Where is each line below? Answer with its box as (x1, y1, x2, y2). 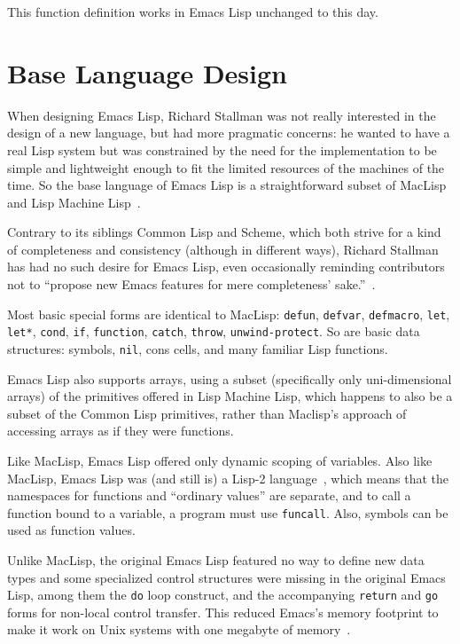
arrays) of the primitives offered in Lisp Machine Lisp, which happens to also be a (7, 387, 453, 405)
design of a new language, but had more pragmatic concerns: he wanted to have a (7, 123, 450, 142)
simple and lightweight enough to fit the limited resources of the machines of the (7, 158, 445, 177)
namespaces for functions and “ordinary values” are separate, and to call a (7, 486, 411, 505)
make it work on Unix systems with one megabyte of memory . (7, 620, 351, 639)
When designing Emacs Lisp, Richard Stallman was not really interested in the (7, 106, 436, 124)
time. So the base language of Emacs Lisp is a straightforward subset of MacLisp (7, 176, 447, 194)
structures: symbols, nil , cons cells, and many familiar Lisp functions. (7, 339, 388, 357)
